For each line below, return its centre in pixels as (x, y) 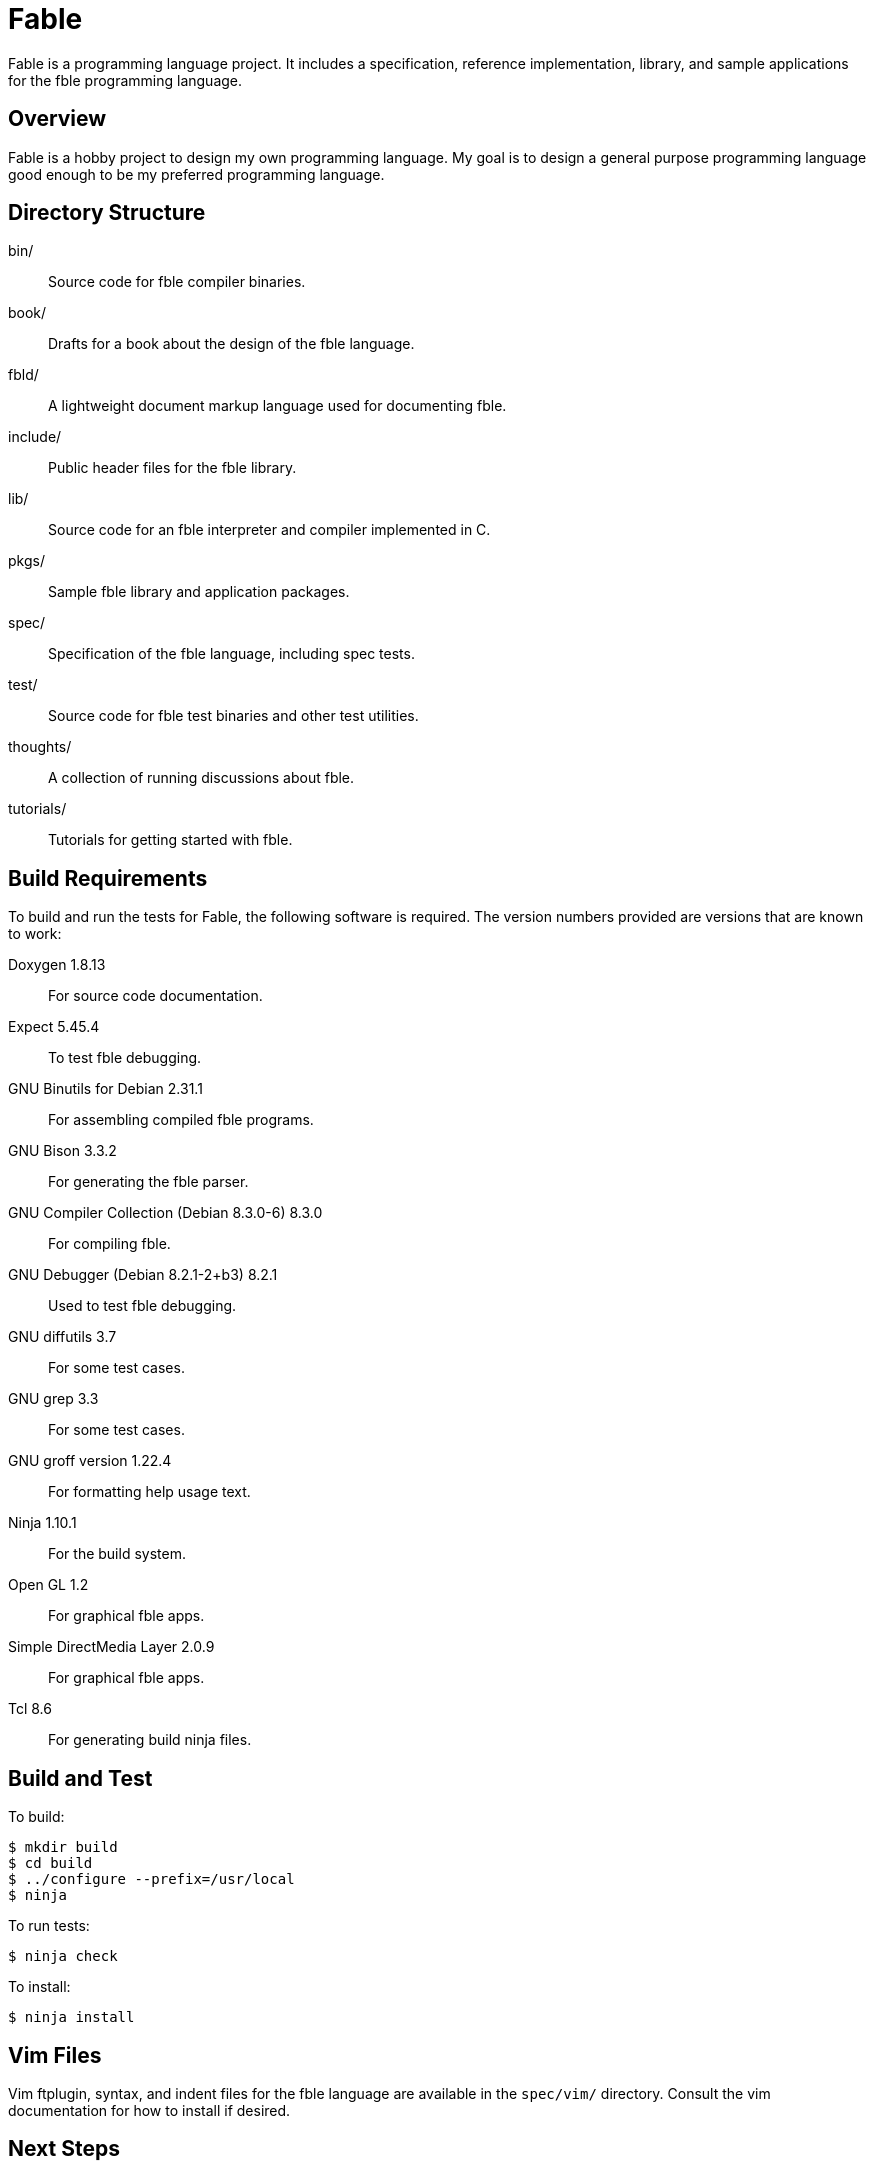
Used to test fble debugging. (142, 1306)
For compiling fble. (109, 1244)
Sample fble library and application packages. (199, 592)
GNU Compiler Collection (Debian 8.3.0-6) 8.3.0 (165, 1213)
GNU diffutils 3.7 (62, 1337)
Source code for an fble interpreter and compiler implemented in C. (269, 530)
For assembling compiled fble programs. (181, 1120)
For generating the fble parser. (148, 1182)
